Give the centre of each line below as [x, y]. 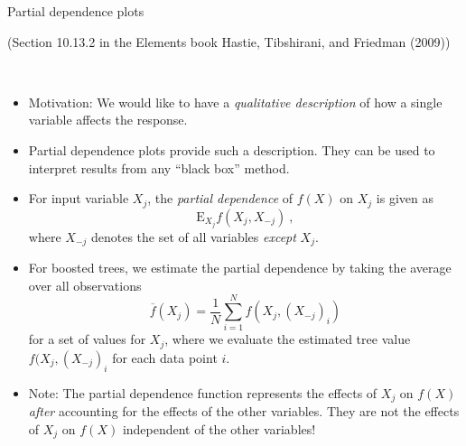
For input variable [79, 198]
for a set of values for [87, 339]
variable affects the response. [108, 120]
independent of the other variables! [219, 428]
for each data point [165, 357]
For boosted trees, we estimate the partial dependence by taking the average [240, 268]
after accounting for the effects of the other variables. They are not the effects [244, 411]
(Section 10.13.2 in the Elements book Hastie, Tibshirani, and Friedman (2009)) [229, 41]
